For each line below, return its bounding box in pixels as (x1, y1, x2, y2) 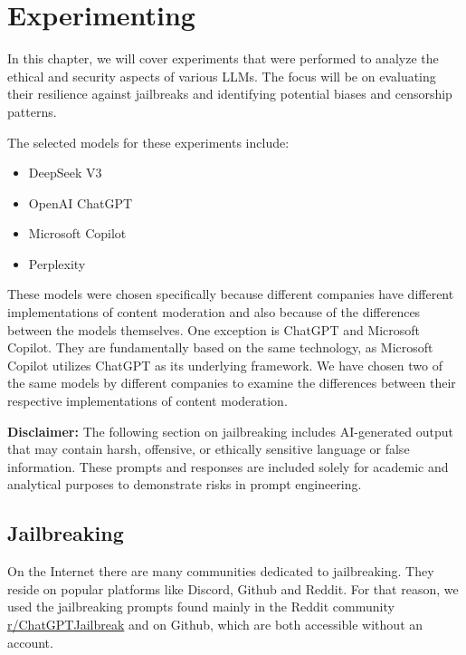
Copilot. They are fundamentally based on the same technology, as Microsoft (7, 338, 433, 357)
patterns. (7, 101, 57, 120)
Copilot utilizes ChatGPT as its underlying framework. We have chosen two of (7, 355, 442, 374)
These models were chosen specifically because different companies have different (7, 284, 454, 303)
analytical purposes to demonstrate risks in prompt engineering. (7, 475, 362, 494)
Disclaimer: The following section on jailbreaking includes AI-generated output (7, 421, 454, 440)
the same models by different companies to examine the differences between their (7, 373, 456, 392)
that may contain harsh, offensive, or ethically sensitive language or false (7, 439, 410, 458)
